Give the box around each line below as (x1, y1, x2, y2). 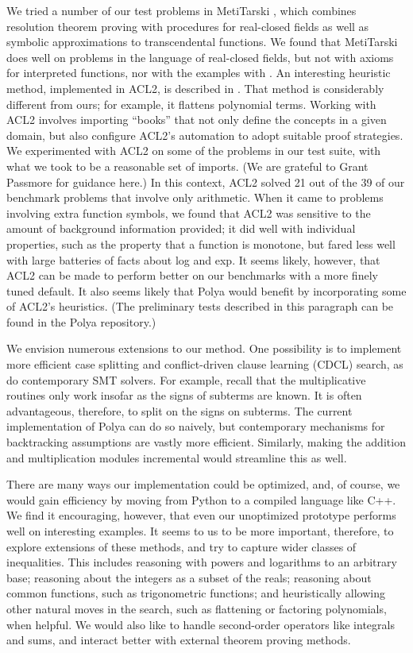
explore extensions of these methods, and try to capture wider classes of (6, 538, 357, 554)
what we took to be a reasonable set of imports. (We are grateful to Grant (6, 157, 369, 174)
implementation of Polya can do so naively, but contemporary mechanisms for (6, 418, 385, 435)
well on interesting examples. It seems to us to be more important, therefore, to (6, 523, 394, 539)
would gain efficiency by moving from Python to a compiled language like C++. (6, 491, 396, 508)
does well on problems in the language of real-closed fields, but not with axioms (6, 48, 394, 65)
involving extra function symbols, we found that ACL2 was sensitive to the (6, 204, 371, 221)
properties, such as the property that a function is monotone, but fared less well (6, 235, 396, 252)
